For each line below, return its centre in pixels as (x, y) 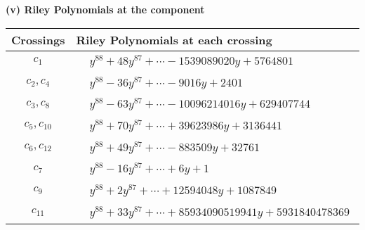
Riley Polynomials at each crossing (174, 39)
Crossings (38, 39)
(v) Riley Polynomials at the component (105, 9)
